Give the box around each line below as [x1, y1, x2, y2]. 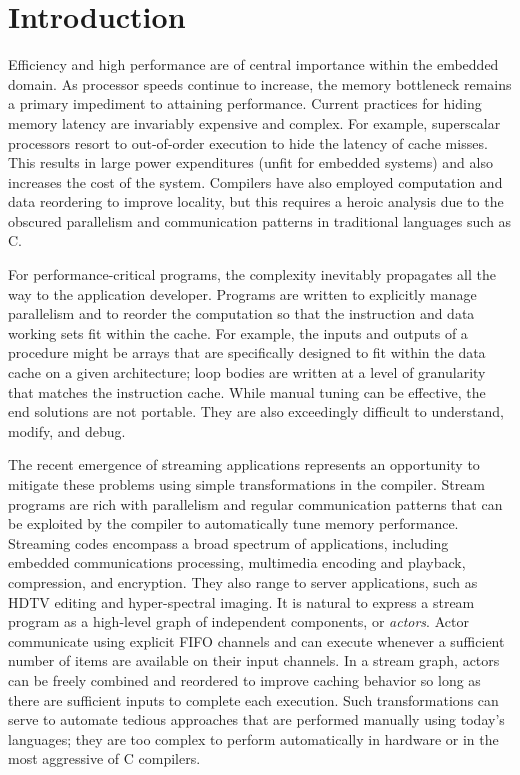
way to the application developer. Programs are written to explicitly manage [8, 283, 477, 304]
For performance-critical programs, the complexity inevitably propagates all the [8, 264, 496, 285]
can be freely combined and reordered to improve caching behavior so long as [8, 669, 481, 690]
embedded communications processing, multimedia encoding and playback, [8, 552, 466, 573]
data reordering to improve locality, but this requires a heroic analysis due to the [8, 191, 504, 212]
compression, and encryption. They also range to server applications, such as [8, 571, 478, 592]
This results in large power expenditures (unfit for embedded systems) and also [8, 152, 493, 173]
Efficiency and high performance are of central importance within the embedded [8, 54, 499, 75]
